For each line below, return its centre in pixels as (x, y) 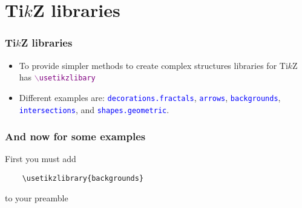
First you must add (41, 159)
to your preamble (37, 197)
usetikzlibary (67, 78)
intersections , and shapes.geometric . (94, 109)
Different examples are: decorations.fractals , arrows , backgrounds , (150, 97)
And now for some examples (75, 136)
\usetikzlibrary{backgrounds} (83, 178)
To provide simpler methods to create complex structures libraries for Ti (153, 65)
